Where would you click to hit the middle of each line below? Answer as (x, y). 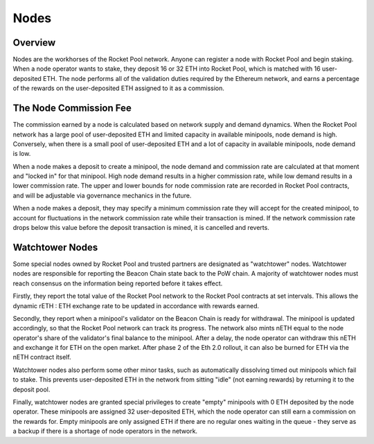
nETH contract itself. (42, 357)
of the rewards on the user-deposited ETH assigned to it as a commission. (119, 88)
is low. (22, 154)
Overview (34, 43)
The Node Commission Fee (72, 108)
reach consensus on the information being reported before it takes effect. (118, 283)
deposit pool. (32, 389)
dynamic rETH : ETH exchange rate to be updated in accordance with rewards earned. (136, 305)
